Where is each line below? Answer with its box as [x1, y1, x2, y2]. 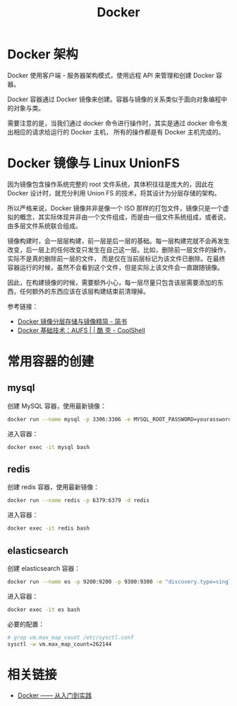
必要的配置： [7, 620, 44, 628]
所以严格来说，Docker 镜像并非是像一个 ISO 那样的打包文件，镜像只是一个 [7, 203, 224, 212]
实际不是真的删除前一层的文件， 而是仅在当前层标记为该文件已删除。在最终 [7, 254, 226, 263]
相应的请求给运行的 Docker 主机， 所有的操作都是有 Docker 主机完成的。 [13, 127, 225, 136]
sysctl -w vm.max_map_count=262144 [7, 640, 112, 648]
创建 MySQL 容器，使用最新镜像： [7, 402, 107, 410]
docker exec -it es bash [7, 606, 80, 613]
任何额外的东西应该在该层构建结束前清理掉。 [19, 287, 150, 295]
